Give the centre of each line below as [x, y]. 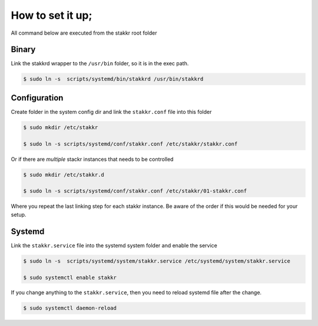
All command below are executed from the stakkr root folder [84, 33]
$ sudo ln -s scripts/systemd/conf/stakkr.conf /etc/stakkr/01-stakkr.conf [135, 191]
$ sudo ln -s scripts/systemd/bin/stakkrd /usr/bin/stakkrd [113, 79]
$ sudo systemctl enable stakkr [70, 277]
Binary [23, 50]
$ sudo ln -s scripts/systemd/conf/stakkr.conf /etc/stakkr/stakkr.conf [130, 144]
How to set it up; [52, 15]
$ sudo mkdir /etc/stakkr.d [64, 174]
